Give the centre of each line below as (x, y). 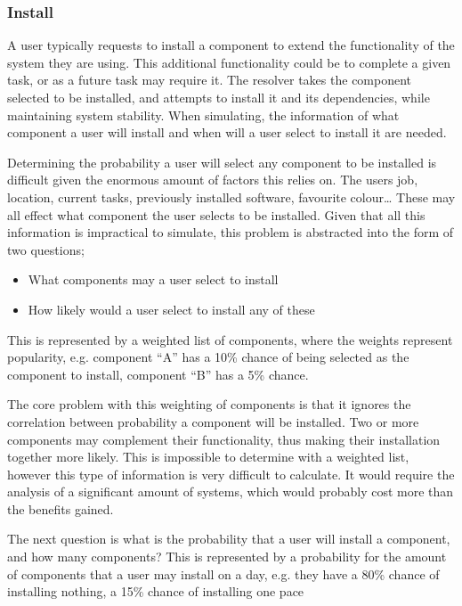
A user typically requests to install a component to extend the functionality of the (231, 45)
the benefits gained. (61, 508)
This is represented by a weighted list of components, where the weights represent (230, 339)
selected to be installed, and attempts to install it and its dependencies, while (219, 97)
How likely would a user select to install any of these (171, 309)
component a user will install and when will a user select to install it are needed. (227, 132)
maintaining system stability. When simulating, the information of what (203, 115)
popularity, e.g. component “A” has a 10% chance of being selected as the (208, 357)
